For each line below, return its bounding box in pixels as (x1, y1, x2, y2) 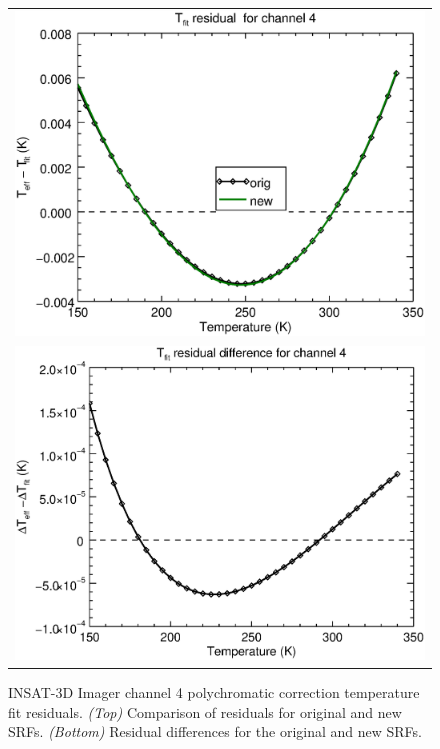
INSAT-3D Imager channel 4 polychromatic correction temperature (8, 682, 420, 702)
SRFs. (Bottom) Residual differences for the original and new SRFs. (8, 721, 423, 742)
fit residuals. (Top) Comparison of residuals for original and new (8, 701, 402, 722)
